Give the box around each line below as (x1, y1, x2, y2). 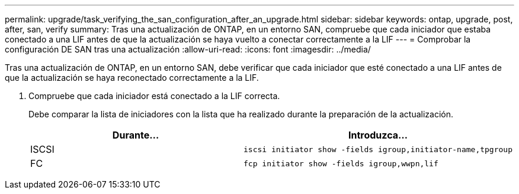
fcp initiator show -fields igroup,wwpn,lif (244, 159, 438, 168)
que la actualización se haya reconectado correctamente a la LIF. (5, 73, 259, 83)
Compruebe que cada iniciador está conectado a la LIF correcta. (28, 91, 280, 101)
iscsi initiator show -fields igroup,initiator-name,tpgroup (244, 144, 512, 154)
